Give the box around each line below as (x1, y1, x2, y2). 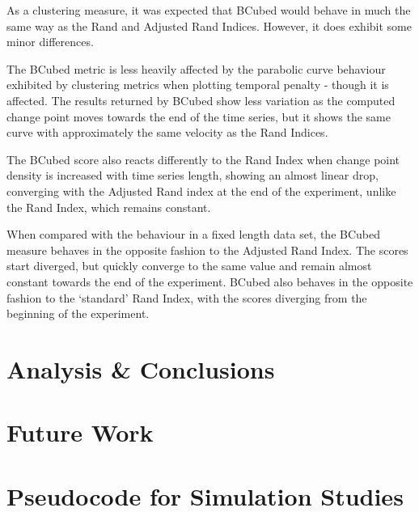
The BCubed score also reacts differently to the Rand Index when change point (6, 150, 400, 167)
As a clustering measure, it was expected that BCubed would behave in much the (6, 2, 411, 18)
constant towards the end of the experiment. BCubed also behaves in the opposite (6, 273, 413, 290)
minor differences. (6, 33, 94, 50)
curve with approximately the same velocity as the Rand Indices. (6, 124, 328, 141)
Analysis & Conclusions (6, 352, 275, 385)
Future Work (6, 416, 154, 449)
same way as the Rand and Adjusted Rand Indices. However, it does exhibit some (6, 17, 412, 34)
